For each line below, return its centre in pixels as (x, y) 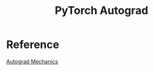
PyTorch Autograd (101, 11)
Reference (33, 45)
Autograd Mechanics (32, 61)
